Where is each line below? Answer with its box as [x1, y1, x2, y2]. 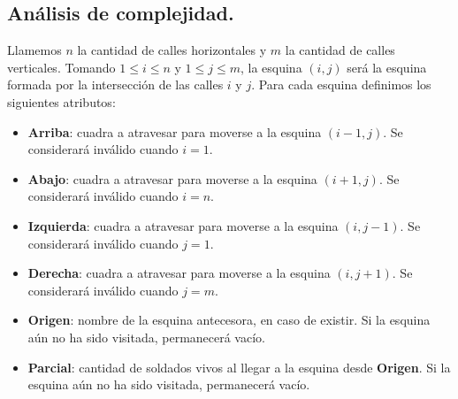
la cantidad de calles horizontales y [77, 41, 267, 59]
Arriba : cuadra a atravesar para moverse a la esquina [27, 122, 322, 141]
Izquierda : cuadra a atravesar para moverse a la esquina [27, 216, 339, 234]
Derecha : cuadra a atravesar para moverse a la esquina [27, 264, 331, 282]
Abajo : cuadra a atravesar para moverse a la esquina [27, 169, 317, 188]
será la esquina [347, 58, 427, 76]
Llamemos [7, 41, 62, 59]
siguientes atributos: [7, 92, 116, 111]
